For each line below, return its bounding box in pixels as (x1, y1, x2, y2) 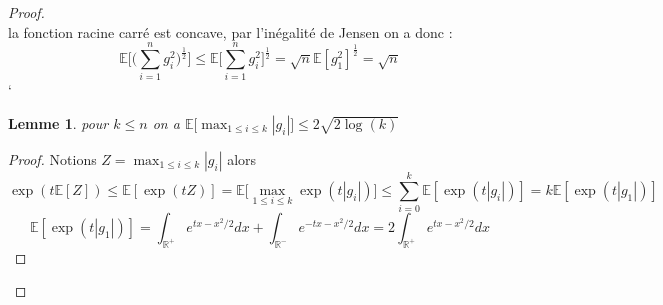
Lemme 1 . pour (8, 112, 109, 133)
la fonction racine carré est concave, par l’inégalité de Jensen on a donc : (8, 21, 453, 42)
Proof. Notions (8, 148, 97, 169)
